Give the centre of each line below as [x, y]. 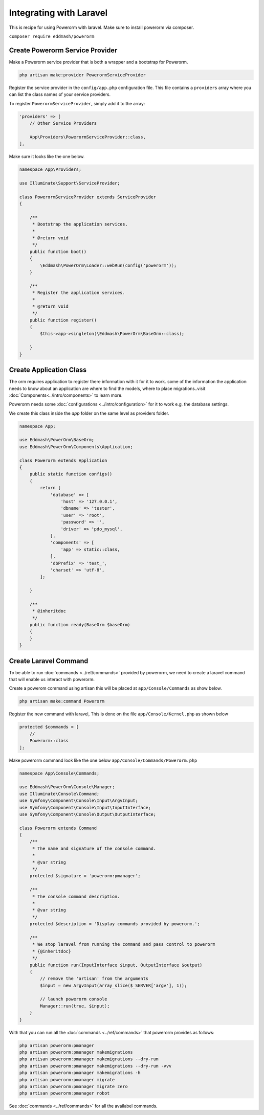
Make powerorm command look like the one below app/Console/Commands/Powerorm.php [103, 760]
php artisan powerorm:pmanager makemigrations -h [80, 1073]
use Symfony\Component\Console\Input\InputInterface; [85, 808]
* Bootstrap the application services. [80, 224]
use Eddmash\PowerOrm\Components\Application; [76, 447]
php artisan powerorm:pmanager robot [65, 1093]
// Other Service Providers [63, 123]
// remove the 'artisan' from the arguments [94, 979]
